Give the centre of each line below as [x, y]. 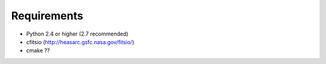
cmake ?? [38, 51]
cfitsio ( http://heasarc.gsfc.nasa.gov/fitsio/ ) [80, 42]
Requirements [47, 16]
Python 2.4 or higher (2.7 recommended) [77, 34]
